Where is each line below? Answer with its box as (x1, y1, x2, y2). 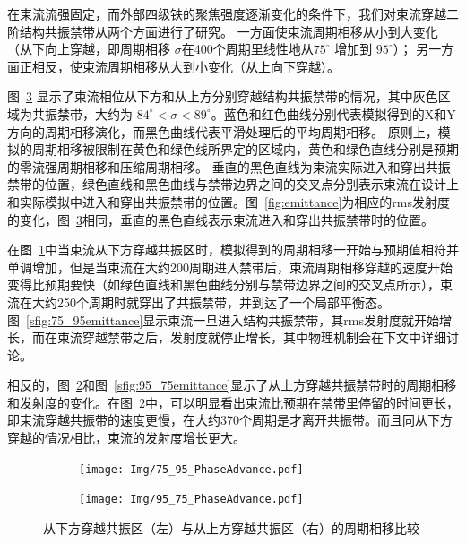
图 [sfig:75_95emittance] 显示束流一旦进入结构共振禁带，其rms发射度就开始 (7, 310, 440, 329)
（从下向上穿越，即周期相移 (7, 39, 170, 58)
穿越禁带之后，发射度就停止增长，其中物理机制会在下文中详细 (82, 328, 446, 347)
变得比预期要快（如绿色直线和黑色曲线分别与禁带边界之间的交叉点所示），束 (7, 275, 453, 294)
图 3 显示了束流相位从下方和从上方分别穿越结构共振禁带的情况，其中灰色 (7, 87, 438, 106)
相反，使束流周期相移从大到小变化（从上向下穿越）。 (31, 56, 340, 75)
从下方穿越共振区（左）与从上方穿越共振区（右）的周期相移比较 (43, 518, 419, 537)
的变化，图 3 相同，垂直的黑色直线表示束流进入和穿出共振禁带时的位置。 (7, 210, 434, 228)
